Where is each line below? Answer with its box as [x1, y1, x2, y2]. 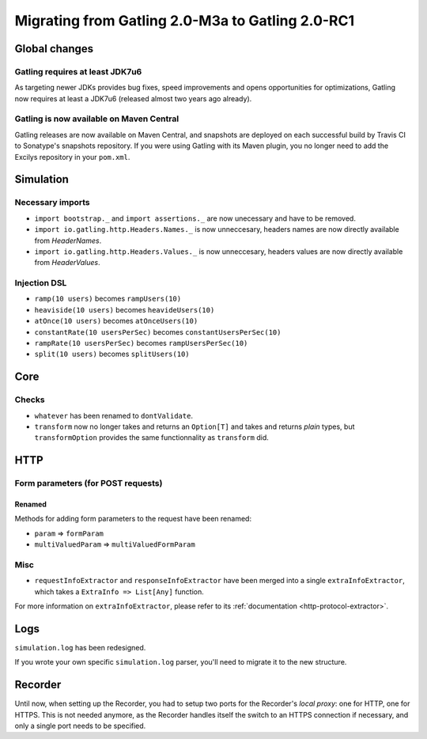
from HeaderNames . [34, 236, 102, 245]
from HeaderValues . [34, 258, 100, 267]
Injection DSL [14, 278, 67, 289]
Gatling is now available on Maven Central [14, 113, 179, 124]
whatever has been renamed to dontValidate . [34, 411, 194, 420]
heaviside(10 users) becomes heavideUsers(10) [34, 305, 215, 314]
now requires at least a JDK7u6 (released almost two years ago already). [14, 93, 252, 103]
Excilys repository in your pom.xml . [14, 152, 130, 161]
